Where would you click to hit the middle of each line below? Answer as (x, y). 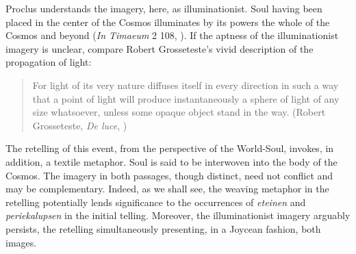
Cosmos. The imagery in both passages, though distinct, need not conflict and (169, 175)
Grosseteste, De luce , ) (80, 125)
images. (21, 242)
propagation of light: (49, 62)
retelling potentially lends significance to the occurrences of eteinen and (156, 202)
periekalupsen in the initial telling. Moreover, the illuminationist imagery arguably (178, 215)
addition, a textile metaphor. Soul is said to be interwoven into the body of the (171, 161)
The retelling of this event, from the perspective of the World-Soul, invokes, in (170, 148)
